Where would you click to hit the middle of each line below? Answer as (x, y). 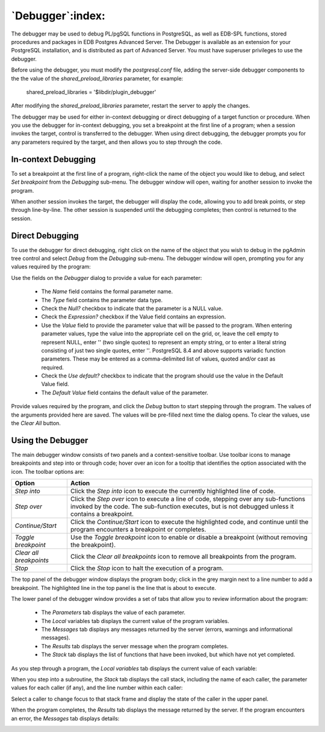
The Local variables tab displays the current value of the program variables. (135, 621)
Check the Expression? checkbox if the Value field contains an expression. (134, 317)
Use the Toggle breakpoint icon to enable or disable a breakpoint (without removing (189, 538)
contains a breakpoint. (102, 514)
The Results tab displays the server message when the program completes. (135, 646)
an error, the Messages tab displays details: (65, 718)
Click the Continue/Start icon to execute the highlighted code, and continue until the (189, 522)
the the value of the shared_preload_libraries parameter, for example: (97, 78)
